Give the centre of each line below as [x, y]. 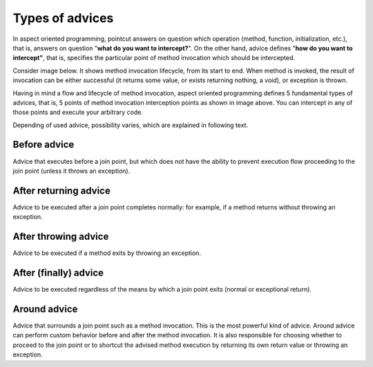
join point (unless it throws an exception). [71, 171]
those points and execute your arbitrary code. [78, 112]
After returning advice [61, 190]
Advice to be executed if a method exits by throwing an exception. [107, 253]
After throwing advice [61, 237]
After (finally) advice [58, 273]
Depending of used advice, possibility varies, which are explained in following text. [131, 125]
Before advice [44, 145]
